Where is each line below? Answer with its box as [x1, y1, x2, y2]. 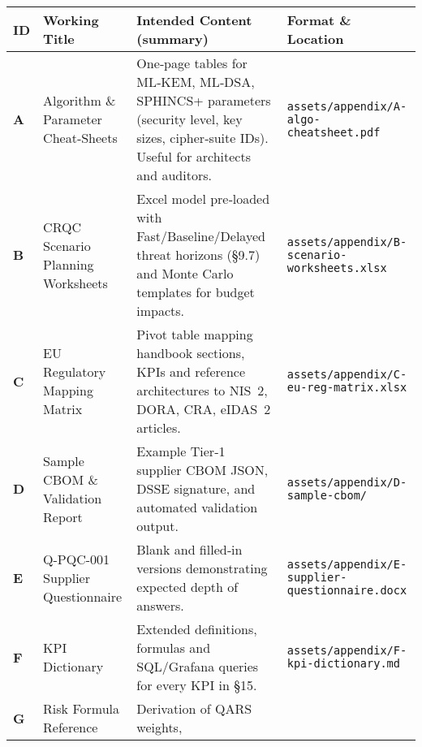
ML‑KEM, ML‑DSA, [136, 72, 255, 91]
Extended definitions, [136, 620, 257, 638]
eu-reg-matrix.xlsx [286, 381, 407, 394]
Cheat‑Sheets [43, 128, 118, 147]
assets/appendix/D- [286, 475, 407, 489]
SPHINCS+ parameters [136, 91, 271, 110]
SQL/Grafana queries [136, 657, 259, 676]
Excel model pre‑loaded [136, 189, 270, 208]
